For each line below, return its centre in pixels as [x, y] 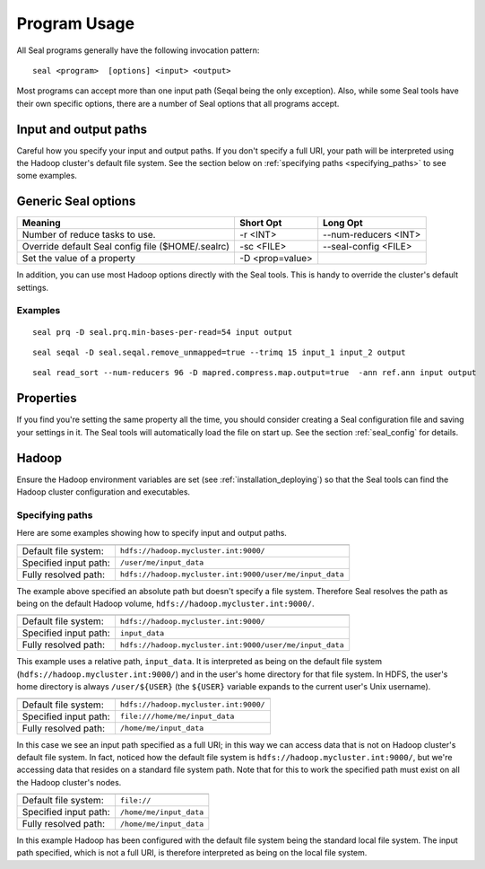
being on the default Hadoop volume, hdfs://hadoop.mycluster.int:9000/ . [165, 603]
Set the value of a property [79, 259]
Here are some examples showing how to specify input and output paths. [152, 533]
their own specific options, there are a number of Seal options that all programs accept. [178, 103]
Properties [47, 398]
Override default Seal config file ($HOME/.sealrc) [126, 247]
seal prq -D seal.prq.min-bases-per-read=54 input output [163, 332]
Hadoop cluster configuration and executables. [104, 492]
